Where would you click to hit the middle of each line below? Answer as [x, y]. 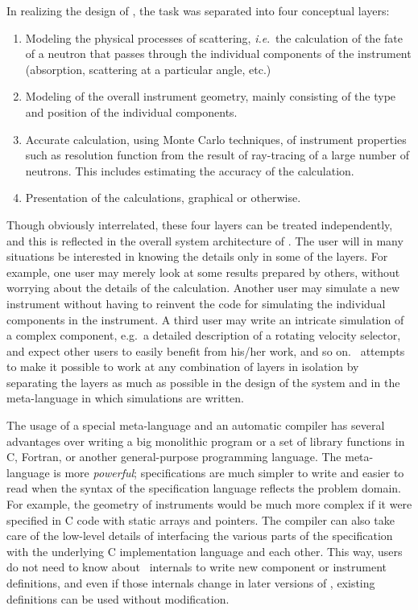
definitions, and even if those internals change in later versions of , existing [191, 583]
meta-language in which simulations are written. [126, 398]
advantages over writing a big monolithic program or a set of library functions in [206, 441]
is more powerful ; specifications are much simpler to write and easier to [229, 472]
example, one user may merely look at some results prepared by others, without [203, 272]
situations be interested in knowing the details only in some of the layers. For [197, 256]
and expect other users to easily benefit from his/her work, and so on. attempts [206, 350]
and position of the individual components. [131, 111]
